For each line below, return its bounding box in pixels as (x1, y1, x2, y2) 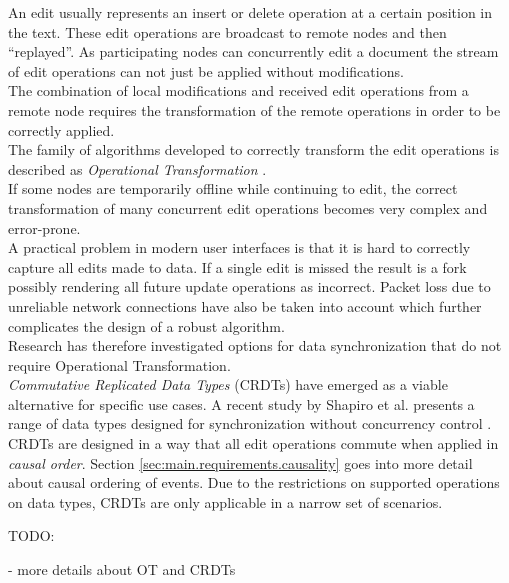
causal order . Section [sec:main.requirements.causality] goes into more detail (8, 452, 473, 473)
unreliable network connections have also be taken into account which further (8, 295, 482, 316)
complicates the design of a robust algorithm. (8, 315, 285, 336)
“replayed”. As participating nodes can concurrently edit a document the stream (8, 41, 499, 62)
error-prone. (8, 217, 81, 238)
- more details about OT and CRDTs (8, 559, 236, 580)
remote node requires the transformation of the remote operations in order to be (8, 99, 501, 120)
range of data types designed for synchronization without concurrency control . (8, 413, 492, 434)
